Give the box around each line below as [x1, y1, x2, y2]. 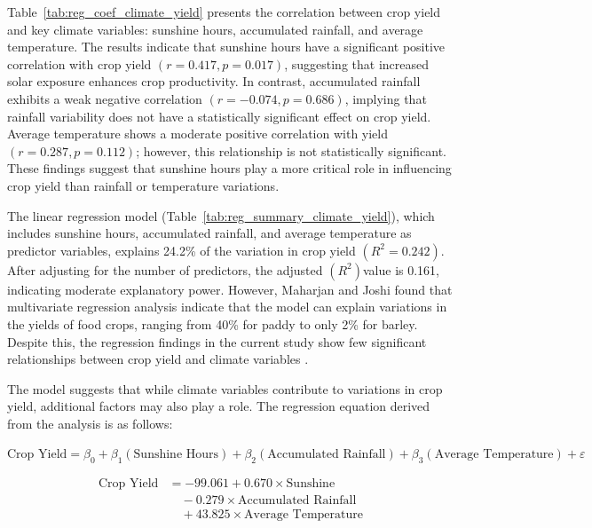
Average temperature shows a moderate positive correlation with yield [7, 124, 389, 143]
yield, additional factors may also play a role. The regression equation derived [7, 397, 430, 415]
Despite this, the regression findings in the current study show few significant [7, 332, 427, 351]
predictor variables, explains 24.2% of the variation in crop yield [7, 240, 356, 259]
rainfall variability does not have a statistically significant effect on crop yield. [7, 106, 431, 125]
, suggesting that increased [284, 54, 429, 73]
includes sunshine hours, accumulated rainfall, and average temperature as [7, 224, 412, 242]
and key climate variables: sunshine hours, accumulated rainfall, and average [7, 20, 423, 38]
